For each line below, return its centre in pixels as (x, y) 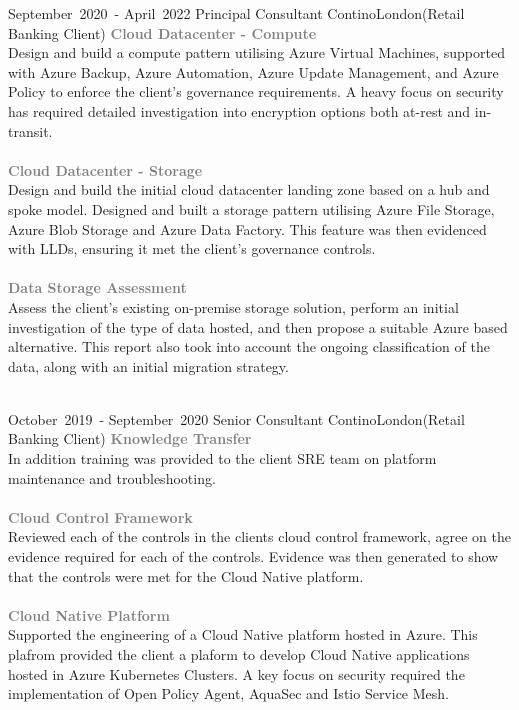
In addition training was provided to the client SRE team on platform (222, 458)
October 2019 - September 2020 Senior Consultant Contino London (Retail (236, 418)
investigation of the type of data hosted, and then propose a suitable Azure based (258, 326)
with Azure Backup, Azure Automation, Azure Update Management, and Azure (253, 71)
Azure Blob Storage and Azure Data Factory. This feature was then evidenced (247, 228)
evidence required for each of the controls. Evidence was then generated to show (253, 556)
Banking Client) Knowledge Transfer (130, 438)
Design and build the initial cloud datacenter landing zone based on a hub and (249, 189)
